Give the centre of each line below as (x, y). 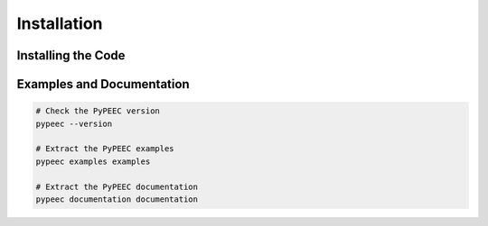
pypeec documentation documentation (117, 199)
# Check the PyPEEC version (98, 111)
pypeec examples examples (93, 161)
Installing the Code (71, 55)
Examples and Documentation (103, 84)
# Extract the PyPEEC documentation (117, 186)
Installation (60, 23)
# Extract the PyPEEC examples (105, 149)
